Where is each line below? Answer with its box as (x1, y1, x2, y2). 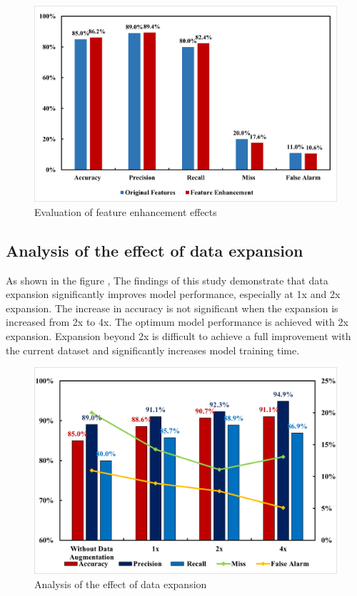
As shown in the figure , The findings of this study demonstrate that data (6, 272, 328, 287)
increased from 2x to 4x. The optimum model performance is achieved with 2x (6, 314, 348, 329)
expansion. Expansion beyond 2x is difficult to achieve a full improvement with (6, 328, 351, 343)
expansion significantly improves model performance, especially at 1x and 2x (6, 287, 341, 302)
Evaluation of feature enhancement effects (34, 204, 217, 219)
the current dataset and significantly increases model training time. (6, 342, 300, 357)
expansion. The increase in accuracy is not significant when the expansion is (6, 300, 338, 315)
